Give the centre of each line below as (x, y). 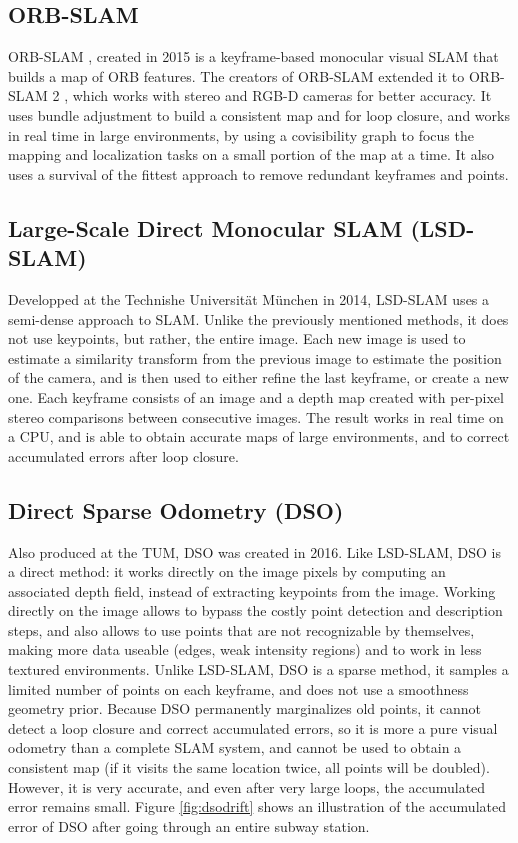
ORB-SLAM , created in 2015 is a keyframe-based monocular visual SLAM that (253, 56)
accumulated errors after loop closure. (123, 455)
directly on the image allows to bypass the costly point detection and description (255, 610)
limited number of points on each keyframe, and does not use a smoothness (238, 688)
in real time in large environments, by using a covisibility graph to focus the (241, 134)
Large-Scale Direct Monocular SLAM (205, 227)
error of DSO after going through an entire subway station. (189, 825)
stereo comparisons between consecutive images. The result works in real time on (256, 416)
